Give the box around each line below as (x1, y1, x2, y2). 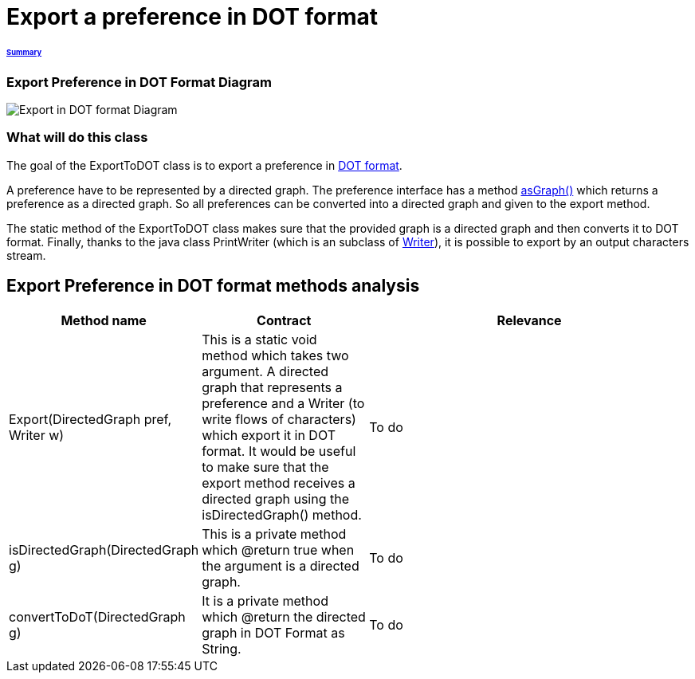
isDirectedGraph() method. (202, 506, 362, 523)
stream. (6, 248, 46, 262)
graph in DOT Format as (202, 624, 345, 641)
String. (202, 640, 241, 657)
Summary (6, 47, 42, 57)
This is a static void (202, 331, 317, 347)
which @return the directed (202, 608, 366, 625)
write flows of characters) (202, 410, 356, 427)
